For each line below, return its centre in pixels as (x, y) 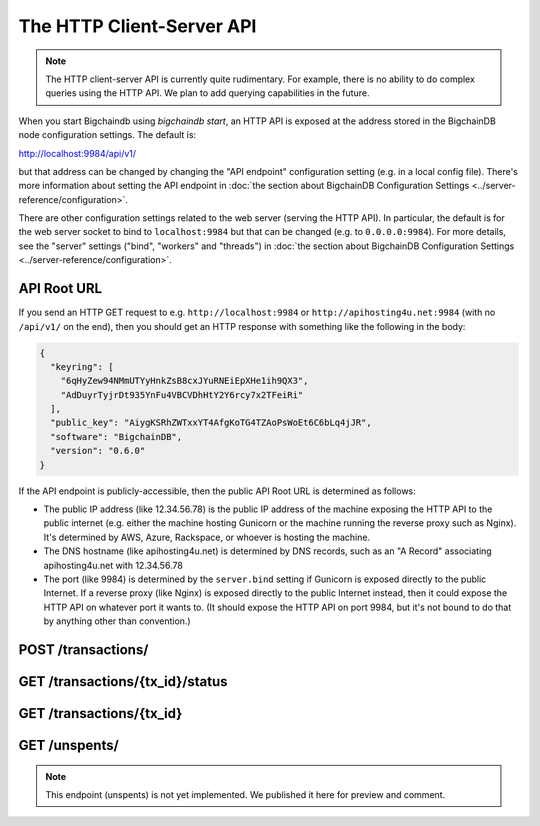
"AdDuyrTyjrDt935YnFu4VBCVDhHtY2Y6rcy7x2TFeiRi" (182, 394)
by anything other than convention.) (117, 621)
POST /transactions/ (83, 649)
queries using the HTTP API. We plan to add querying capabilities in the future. (207, 93)
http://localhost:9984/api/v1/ (77, 153)
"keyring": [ (82, 366)
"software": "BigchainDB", (116, 436)
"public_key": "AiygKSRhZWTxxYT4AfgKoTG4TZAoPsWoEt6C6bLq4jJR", (211, 423)
